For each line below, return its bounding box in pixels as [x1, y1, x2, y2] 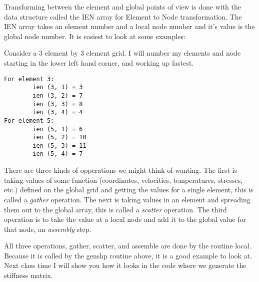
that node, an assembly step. [4, 223, 91, 234]
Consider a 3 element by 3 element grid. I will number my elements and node [4, 48, 241, 58]
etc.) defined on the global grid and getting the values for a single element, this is [4, 184, 253, 195]
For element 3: [4, 75, 54, 83]
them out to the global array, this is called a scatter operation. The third [4, 204, 227, 214]
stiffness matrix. [4, 270, 53, 280]
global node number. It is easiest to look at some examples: [4, 31, 185, 41]
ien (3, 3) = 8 [32, 100, 83, 108]
